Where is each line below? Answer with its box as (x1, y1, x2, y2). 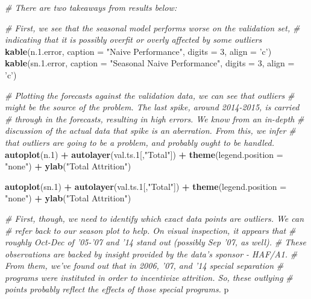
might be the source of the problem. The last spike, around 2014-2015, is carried (5, 101, 300, 113)
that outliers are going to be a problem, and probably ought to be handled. (5, 136, 274, 148)
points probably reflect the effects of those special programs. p (5, 283, 229, 295)
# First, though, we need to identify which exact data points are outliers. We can (5, 212, 304, 224)
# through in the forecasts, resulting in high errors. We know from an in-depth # (5, 112, 304, 125)
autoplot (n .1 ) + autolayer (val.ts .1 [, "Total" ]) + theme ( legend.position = (5, 148, 283, 160)
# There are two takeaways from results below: (5, 1, 177, 13)
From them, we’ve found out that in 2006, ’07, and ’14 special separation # (5, 259, 284, 272)
